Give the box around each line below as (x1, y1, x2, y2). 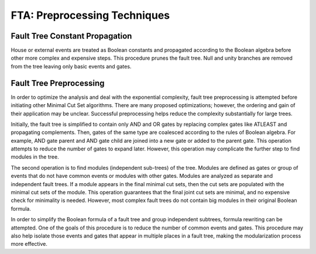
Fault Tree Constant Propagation (11, 31, 132, 41)
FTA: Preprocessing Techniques (11, 9, 170, 22)
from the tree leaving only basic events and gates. (11, 63, 132, 70)
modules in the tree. (11, 153, 59, 160)
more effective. (11, 241, 48, 248)
